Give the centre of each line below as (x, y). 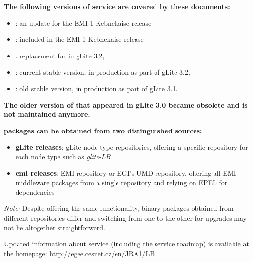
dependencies (35, 192)
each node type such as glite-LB (63, 156)
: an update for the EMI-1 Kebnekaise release (83, 23)
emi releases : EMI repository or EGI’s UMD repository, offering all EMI (126, 173)
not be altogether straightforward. (55, 227)
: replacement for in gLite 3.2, (60, 55)
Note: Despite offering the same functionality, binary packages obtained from (119, 208)
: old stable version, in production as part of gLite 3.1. (97, 88)
